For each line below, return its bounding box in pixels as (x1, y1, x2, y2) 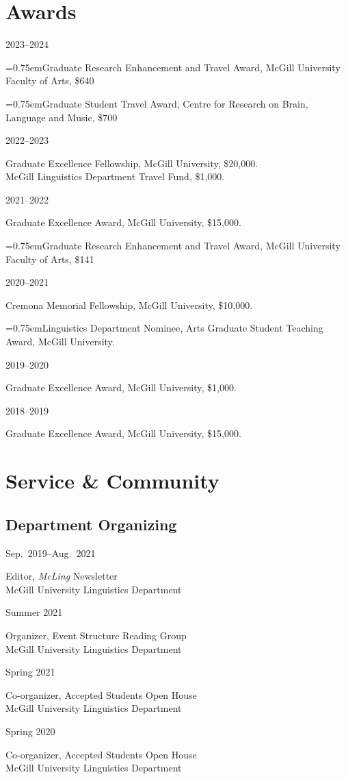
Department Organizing (5, 513, 177, 534)
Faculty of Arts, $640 (5, 73, 94, 88)
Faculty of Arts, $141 (5, 251, 94, 266)
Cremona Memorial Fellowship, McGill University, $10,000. (5, 297, 253, 312)
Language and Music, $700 (5, 110, 118, 124)
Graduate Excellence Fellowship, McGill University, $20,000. (5, 156, 258, 170)
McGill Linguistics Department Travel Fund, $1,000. (5, 169, 225, 184)
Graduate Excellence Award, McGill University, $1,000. (5, 380, 237, 395)
